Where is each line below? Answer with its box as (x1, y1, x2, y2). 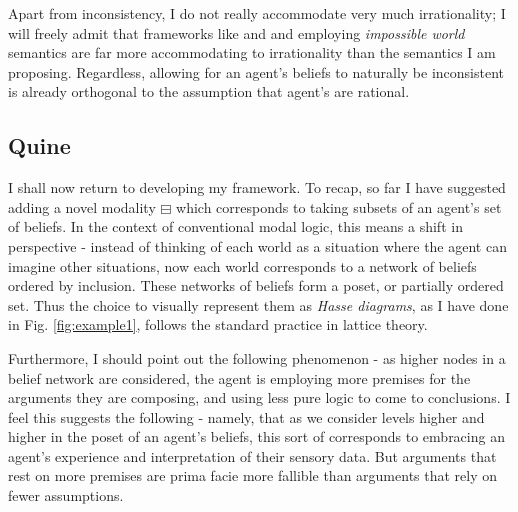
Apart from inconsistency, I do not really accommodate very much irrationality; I (8, 3, 506, 23)
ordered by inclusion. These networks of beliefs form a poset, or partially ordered (8, 275, 504, 296)
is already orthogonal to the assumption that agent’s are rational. (8, 81, 410, 102)
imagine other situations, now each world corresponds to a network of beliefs (8, 255, 477, 276)
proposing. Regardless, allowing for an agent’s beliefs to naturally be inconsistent (8, 61, 504, 82)
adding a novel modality (8, 196, 156, 217)
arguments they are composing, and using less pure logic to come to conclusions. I (8, 387, 511, 408)
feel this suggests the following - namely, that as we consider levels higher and (8, 406, 485, 427)
